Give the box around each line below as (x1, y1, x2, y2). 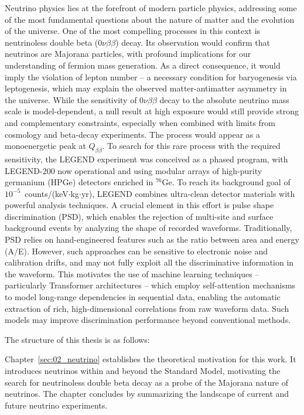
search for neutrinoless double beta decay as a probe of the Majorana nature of (5, 376, 288, 388)
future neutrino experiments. (5, 399, 108, 411)
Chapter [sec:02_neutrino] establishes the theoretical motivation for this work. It (5, 353, 296, 365)
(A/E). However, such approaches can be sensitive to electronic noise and (5, 244, 268, 257)
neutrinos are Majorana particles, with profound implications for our (5, 47, 251, 60)
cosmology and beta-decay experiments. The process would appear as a (5, 128, 261, 140)
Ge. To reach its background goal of (162, 176, 291, 188)
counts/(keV (25, 187, 69, 199)
